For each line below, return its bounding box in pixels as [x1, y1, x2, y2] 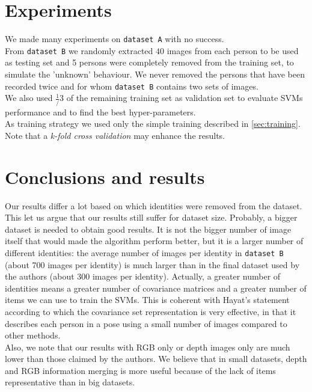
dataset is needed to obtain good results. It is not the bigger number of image [5, 222, 292, 235]
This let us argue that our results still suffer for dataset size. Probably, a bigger [5, 211, 298, 224]
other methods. [5, 329, 61, 341]
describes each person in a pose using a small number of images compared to [5, 317, 287, 329]
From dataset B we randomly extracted [5, 44, 153, 57]
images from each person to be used [167, 44, 299, 57]
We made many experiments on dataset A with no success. [5, 32, 224, 45]
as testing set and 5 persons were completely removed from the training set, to [5, 56, 294, 69]
